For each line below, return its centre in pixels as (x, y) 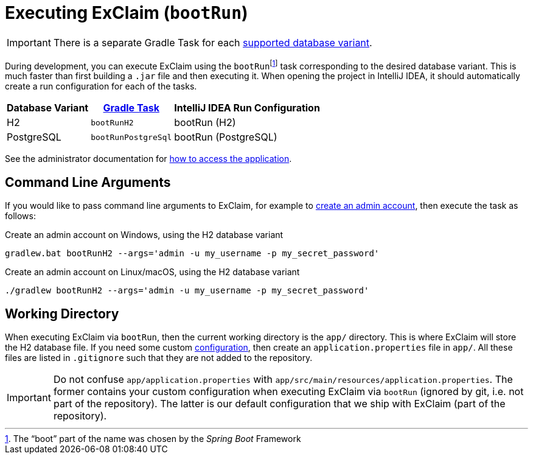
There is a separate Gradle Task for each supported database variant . (213, 42)
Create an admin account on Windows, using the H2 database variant (144, 235)
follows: (20, 216)
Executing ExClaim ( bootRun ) (127, 13)
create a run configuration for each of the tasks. (101, 86)
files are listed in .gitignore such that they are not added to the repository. (159, 358)
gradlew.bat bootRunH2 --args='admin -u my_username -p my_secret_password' (192, 254)
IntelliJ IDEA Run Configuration (247, 108)
